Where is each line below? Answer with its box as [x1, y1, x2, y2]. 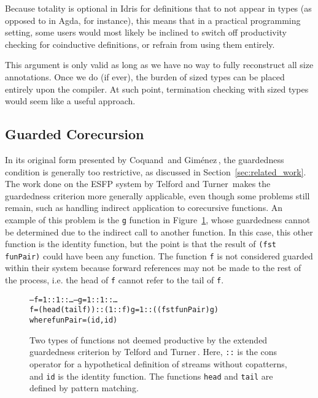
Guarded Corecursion [5, 124, 144, 144]
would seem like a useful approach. [5, 94, 136, 107]
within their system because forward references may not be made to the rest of [5, 261, 301, 274]
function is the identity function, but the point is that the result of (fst [5, 237, 276, 250]
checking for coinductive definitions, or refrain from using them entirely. [5, 37, 275, 50]
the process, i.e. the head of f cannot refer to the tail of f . [5, 274, 224, 286]
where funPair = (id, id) [29, 316, 118, 325]
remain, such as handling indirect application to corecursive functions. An [5, 201, 283, 214]
